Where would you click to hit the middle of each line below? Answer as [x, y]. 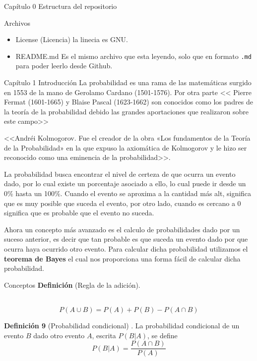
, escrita [104, 335]
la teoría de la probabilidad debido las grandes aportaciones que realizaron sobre [126, 111]
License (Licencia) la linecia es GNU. [72, 39]
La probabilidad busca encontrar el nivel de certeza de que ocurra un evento [120, 174]
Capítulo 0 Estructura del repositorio [61, 6]
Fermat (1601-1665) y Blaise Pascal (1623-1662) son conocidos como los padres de [128, 102]
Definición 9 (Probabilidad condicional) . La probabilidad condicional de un [122, 325]
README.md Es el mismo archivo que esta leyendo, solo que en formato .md [133, 56]
